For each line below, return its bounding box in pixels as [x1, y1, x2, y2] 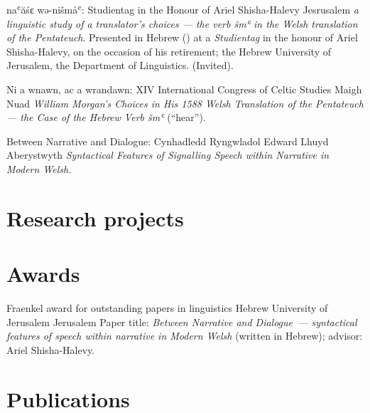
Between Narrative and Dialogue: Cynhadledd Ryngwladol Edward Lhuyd [6, 133, 329, 148]
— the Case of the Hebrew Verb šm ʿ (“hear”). [6, 110, 206, 125]
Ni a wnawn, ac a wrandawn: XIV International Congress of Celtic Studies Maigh [6, 81, 362, 96]
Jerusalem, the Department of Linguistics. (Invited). [6, 58, 234, 73]
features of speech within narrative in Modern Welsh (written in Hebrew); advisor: [6, 328, 363, 343]
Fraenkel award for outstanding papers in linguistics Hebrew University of [6, 300, 328, 315]
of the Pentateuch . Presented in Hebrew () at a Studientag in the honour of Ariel [6, 30, 358, 45]
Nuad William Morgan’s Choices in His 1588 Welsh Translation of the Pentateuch [6, 95, 364, 110]
